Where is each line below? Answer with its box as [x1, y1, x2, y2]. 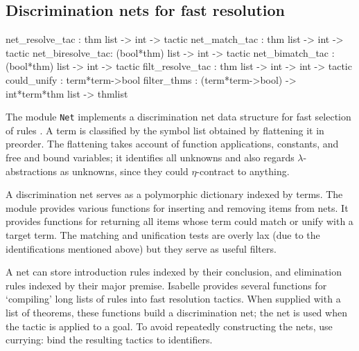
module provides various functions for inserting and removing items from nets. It [6, 200, 349, 215]
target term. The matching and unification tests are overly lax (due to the [6, 227, 320, 242]
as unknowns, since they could [60, 163, 189, 178]
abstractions [6, 163, 58, 178]
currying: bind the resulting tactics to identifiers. [6, 332, 213, 347]
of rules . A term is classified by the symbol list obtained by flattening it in [6, 123, 324, 137]
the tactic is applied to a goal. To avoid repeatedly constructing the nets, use [6, 318, 333, 333]
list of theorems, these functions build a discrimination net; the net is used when [6, 305, 347, 319]
